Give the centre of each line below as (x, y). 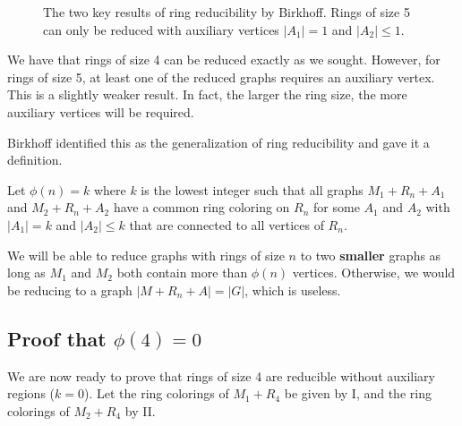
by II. (140, 410)
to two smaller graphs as (371, 255)
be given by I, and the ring (358, 393)
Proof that (57, 338)
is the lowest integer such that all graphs (252, 189)
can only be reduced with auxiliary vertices (161, 29)
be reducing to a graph (70, 290)
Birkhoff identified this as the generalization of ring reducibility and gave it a (218, 142)
